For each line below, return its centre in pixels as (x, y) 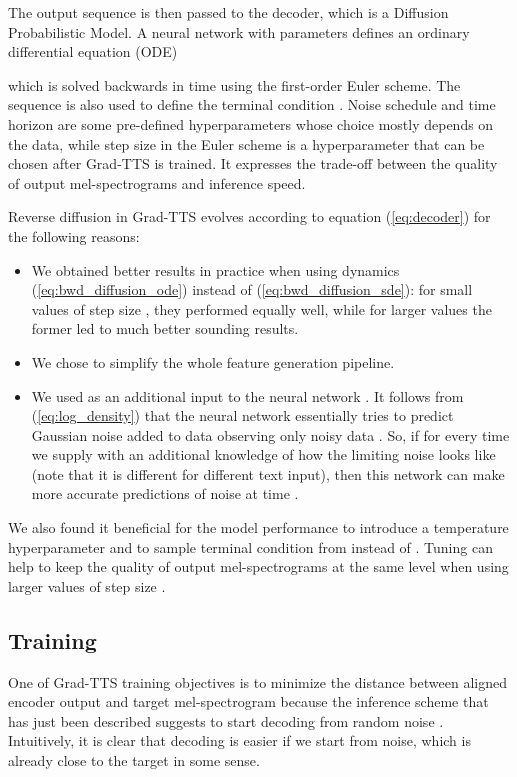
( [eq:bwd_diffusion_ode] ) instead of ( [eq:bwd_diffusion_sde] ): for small (252, 289)
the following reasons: (74, 235)
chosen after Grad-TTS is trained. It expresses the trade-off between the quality (253, 163)
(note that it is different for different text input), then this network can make (268, 473)
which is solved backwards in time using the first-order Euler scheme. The (234, 84)
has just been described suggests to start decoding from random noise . (226, 720)
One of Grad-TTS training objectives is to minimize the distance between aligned (257, 681)
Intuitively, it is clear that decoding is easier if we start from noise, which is (239, 740)
